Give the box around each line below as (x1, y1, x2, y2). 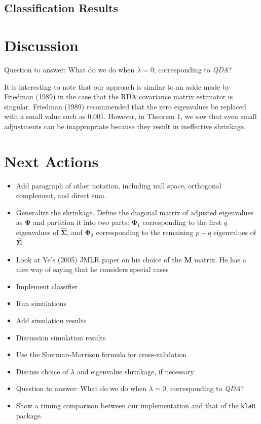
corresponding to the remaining (96, 227, 194, 238)
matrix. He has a (194, 254, 247, 264)
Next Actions (4, 150, 99, 171)
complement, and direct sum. (16, 190, 106, 201)
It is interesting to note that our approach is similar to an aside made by (4, 81, 230, 92)
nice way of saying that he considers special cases (16, 264, 169, 275)
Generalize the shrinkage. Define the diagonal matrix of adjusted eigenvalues (16, 207, 254, 217)
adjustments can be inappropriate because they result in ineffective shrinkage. (4, 121, 246, 131)
